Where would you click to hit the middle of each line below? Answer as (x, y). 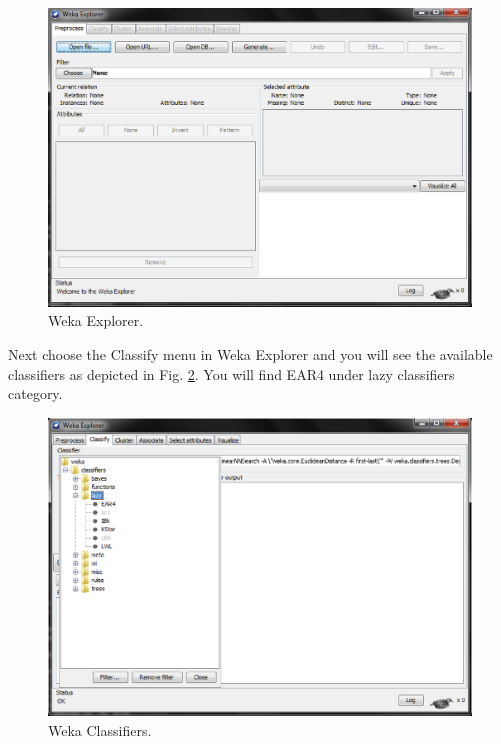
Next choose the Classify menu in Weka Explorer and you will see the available (250, 354)
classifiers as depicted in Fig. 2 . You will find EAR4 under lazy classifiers (231, 373)
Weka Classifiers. (100, 729)
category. (35, 393)
